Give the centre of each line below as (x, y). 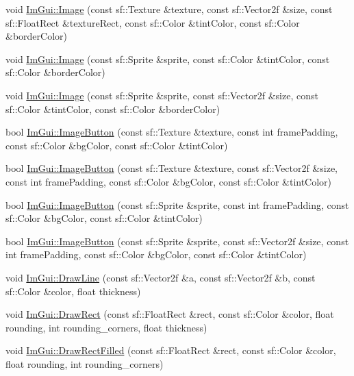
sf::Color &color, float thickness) (73, 291)
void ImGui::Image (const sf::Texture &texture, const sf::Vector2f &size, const (169, 9)
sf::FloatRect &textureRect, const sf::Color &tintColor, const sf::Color (153, 22)
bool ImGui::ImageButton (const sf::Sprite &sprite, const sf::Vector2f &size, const (177, 241)
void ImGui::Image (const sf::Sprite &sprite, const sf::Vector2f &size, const (162, 95)
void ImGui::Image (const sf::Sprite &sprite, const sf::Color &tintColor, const (168, 59)
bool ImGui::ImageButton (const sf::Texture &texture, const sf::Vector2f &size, (172, 168)
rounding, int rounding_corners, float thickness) (106, 327)
